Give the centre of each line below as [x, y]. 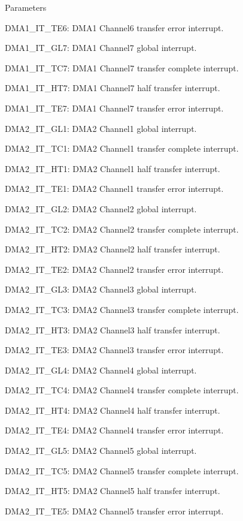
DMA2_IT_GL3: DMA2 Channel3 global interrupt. [101, 289]
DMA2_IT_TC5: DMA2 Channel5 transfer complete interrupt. [122, 470]
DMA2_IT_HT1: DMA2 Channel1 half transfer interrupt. [113, 168]
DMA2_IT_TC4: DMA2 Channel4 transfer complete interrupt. [122, 390]
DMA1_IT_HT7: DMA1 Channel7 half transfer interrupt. [113, 88]
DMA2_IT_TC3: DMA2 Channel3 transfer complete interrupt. [122, 309]
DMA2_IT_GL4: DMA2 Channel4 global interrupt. [101, 370]
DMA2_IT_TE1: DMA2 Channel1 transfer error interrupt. [114, 189]
